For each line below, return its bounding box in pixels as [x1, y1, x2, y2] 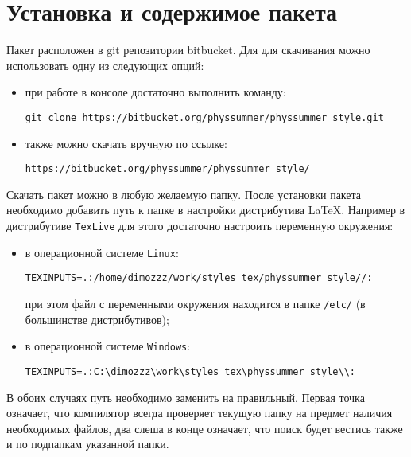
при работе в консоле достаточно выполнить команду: [25, 84, 286, 100]
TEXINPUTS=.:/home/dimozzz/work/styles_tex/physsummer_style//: [25, 272, 373, 284]
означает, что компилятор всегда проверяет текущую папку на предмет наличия [6, 404, 393, 421]
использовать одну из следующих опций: [6, 57, 204, 73]
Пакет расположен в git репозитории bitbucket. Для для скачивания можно [6, 41, 370, 58]
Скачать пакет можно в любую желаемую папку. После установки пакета [6, 186, 362, 202]
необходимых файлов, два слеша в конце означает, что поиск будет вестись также [6, 420, 403, 436]
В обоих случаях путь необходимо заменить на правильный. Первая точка [6, 389, 365, 405]
